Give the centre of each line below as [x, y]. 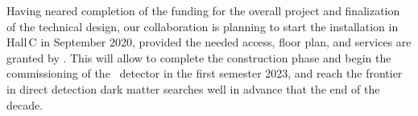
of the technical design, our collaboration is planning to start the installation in [203, 26]
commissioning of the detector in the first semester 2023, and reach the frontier [205, 73]
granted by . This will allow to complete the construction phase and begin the [199, 57]
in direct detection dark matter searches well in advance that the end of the [193, 88]
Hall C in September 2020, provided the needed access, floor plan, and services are [209, 42]
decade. [25, 104]
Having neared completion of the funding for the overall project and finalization [203, 10]
